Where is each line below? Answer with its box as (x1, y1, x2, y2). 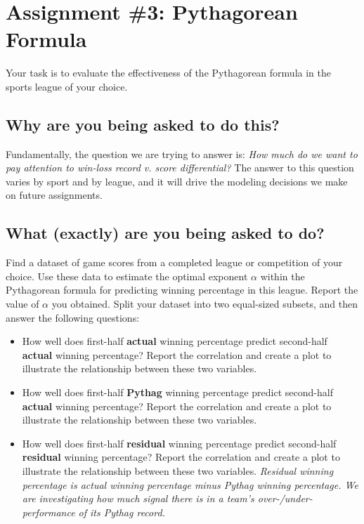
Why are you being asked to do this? (6, 113, 280, 135)
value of (6, 296, 39, 311)
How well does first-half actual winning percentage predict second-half (22, 334, 327, 348)
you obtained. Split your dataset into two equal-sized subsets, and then (51, 296, 358, 311)
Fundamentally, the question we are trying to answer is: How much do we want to (6, 146, 358, 161)
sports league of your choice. (6, 79, 128, 93)
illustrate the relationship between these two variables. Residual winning (22, 464, 334, 478)
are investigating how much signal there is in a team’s (22, 491, 254, 506)
